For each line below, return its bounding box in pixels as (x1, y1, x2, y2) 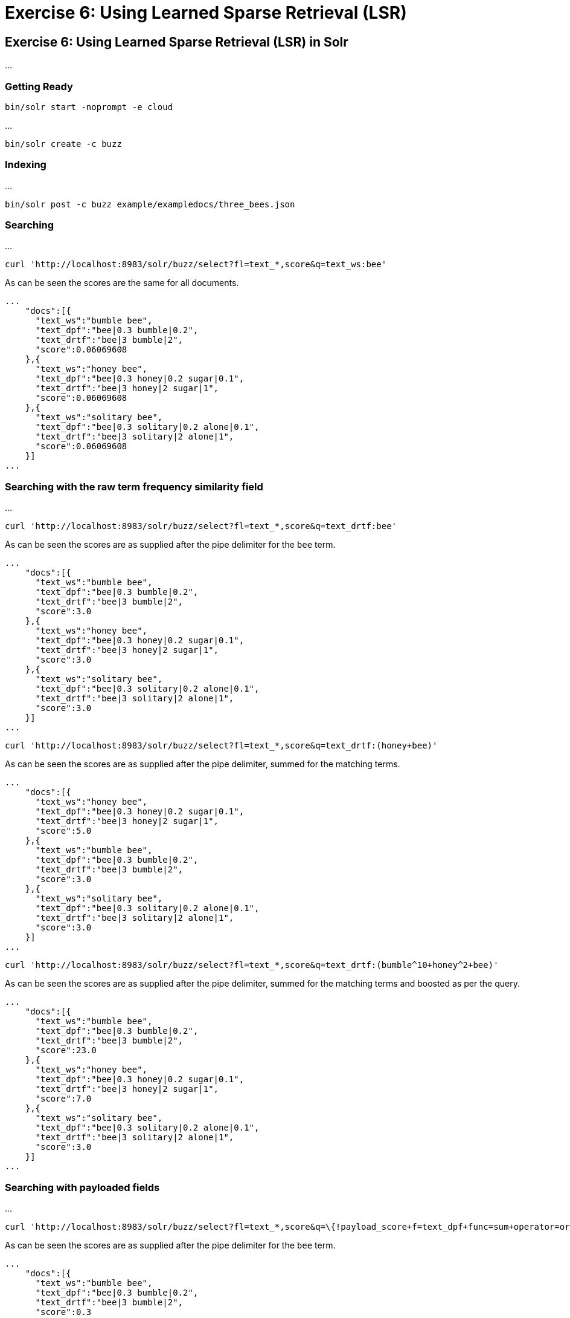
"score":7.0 (35, 1094, 92, 1104)
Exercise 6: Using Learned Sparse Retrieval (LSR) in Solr (5, 34, 348, 50)
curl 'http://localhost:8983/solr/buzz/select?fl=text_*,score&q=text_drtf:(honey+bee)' (5, 741, 438, 751)
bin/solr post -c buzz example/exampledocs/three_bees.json (5, 199, 295, 209)
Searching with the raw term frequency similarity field (5, 480, 263, 493)
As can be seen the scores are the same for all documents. (5, 278, 239, 288)
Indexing (5, 158, 46, 171)
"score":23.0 (35, 1045, 97, 1056)
